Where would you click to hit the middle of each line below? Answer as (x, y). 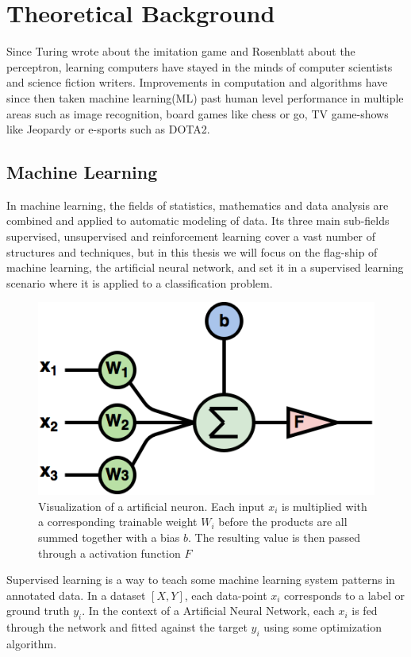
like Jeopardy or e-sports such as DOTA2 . (108, 129)
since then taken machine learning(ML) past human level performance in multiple (205, 97)
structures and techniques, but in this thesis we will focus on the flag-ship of (192, 251)
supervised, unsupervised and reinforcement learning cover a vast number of (191, 236)
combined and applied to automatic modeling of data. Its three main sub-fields (198, 220)
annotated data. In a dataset (76, 595)
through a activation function (109, 553)
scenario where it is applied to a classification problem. (140, 282)
